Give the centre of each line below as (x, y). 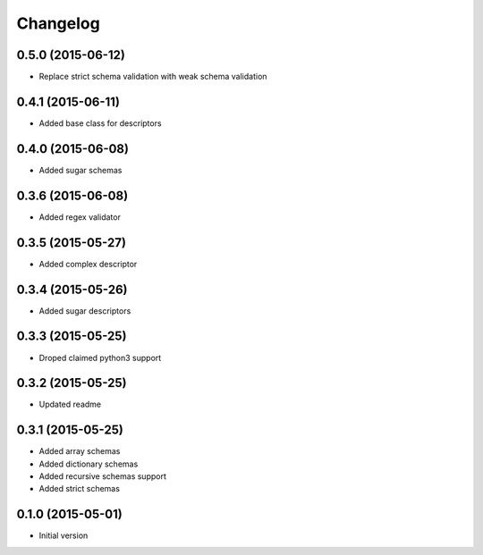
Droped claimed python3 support (100, 357)
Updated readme (70, 404)
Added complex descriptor (88, 264)
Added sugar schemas (80, 170)
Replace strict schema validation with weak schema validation (153, 77)
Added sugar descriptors (85, 311)
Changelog (58, 23)
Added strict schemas (80, 489)
